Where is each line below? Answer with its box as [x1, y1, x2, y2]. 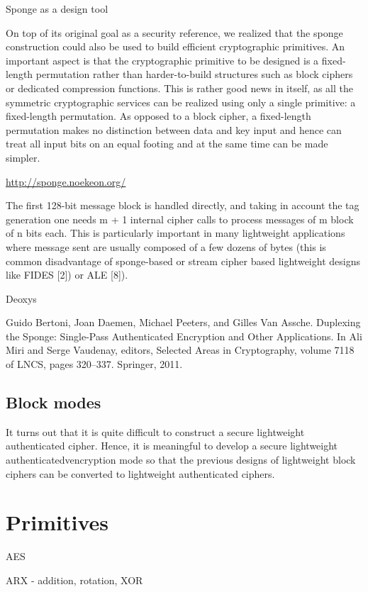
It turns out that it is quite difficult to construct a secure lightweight [6, 424, 305, 439]
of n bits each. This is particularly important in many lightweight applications [6, 225, 345, 240]
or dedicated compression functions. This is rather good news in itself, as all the [6, 80, 353, 95]
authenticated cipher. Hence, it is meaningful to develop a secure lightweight [6, 438, 338, 453]
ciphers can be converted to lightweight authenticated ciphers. [6, 466, 275, 481]
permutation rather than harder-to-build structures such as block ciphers [35, 67, 353, 82]
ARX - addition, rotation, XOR [6, 572, 143, 587]
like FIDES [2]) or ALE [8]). [6, 267, 128, 282]
